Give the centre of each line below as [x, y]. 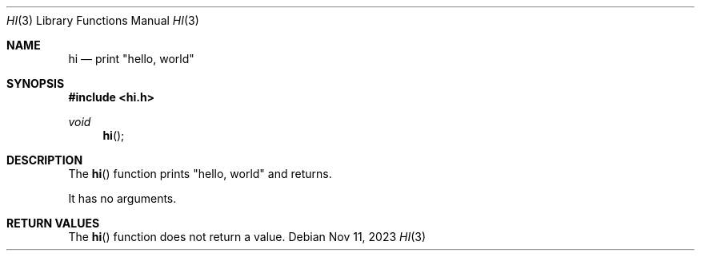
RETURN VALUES [53, 223]
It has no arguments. [122, 198]
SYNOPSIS [36, 83]
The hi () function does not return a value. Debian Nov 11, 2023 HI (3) [247, 237]
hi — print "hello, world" [131, 59]
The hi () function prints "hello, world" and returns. [200, 174]
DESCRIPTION [45, 160]
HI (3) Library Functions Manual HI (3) [103, 20]
